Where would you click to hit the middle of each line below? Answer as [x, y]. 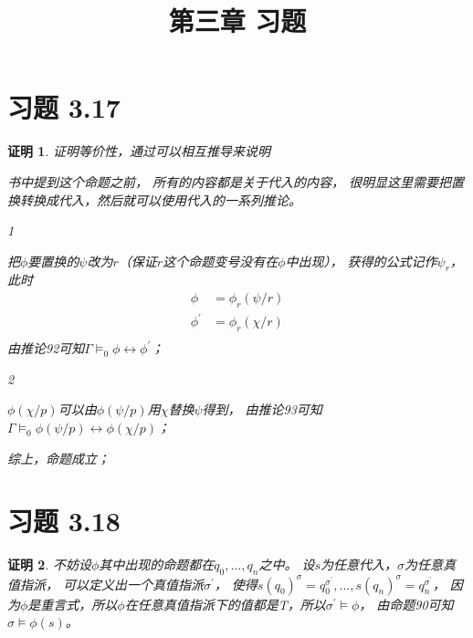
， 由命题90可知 [406, 604]
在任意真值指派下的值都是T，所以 [225, 604]
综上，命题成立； [58, 458]
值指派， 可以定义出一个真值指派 [106, 584]
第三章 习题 [237, 21]
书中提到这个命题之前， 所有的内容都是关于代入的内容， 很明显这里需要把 [230, 181]
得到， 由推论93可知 [262, 409]
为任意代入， [358, 565]
